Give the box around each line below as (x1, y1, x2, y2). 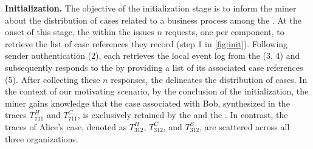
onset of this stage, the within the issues (5, 25, 154, 38)
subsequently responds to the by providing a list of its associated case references (5, 61, 303, 73)
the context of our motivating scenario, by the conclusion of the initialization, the (5, 85, 309, 98)
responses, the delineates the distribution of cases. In (111, 73, 308, 85)
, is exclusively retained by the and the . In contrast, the (77, 108, 288, 121)
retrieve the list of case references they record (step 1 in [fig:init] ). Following (5, 37, 288, 50)
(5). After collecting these (5, 73, 100, 85)
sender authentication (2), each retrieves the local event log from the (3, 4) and (5, 49, 300, 62)
